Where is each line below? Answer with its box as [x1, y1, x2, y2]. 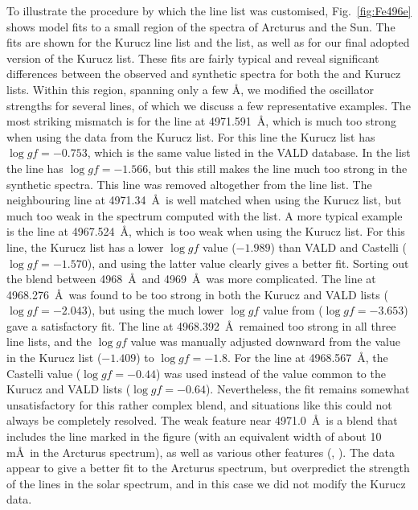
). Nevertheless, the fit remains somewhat [205, 380, 410, 397]
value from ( [262, 302, 323, 319]
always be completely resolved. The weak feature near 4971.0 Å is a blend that [6, 412, 398, 429]
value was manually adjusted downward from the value [130, 333, 400, 350]
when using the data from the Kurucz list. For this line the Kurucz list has [6, 128, 375, 145]
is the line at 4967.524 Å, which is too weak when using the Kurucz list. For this [6, 223, 405, 240]
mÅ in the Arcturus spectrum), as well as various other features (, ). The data [6, 443, 395, 460]
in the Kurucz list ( [6, 349, 102, 366]
